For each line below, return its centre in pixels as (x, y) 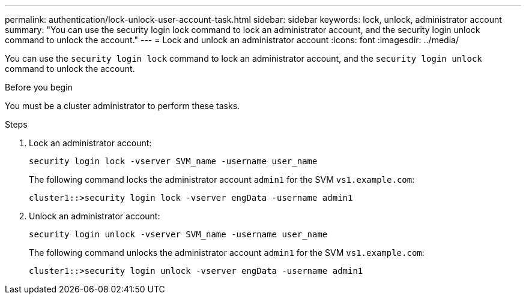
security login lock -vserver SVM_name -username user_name (173, 161)
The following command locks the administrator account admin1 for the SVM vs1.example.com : (222, 179)
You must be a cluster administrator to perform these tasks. (122, 106)
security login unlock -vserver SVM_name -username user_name (178, 234)
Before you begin (39, 87)
